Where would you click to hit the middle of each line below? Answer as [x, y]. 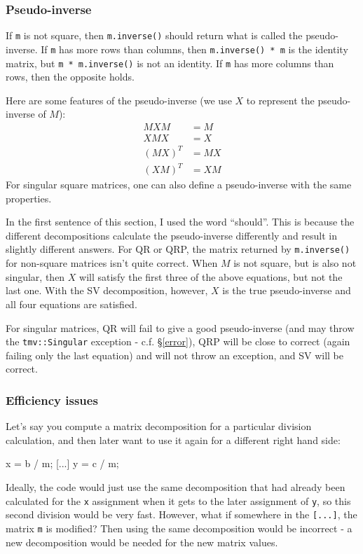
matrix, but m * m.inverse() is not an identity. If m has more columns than [170, 63]
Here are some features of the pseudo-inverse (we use [119, 100]
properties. [29, 198]
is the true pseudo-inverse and [287, 290]
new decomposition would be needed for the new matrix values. [142, 542]
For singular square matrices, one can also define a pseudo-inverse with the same [179, 185]
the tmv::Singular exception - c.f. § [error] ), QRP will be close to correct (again [178, 341]
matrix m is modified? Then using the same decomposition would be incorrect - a [179, 528]
